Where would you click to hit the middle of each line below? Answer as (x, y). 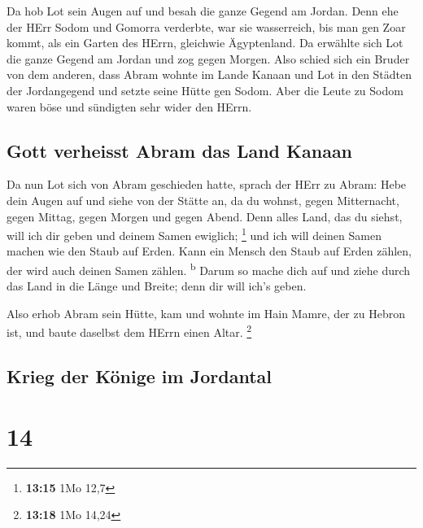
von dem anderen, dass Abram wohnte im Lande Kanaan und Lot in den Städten (209, 74)
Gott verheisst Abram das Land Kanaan (180, 150)
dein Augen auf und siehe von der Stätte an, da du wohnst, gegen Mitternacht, (203, 200)
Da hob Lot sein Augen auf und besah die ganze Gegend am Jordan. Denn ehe (203, 11)
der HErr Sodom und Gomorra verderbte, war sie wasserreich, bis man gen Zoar (206, 26)
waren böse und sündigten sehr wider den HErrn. (129, 106)
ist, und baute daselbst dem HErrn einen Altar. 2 (129, 331)
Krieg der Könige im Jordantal (139, 376)
